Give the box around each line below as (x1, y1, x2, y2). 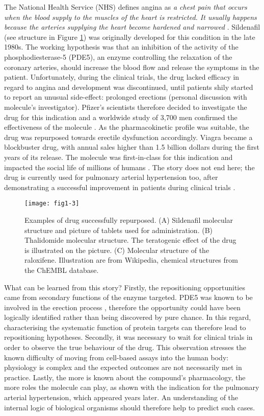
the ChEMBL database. (24, 264, 99, 275)
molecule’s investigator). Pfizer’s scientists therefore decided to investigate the (4, 101, 247, 112)
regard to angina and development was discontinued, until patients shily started (4, 81, 253, 92)
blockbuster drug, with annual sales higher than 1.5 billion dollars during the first (4, 142, 259, 152)
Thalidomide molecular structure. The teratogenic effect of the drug (24, 235, 236, 245)
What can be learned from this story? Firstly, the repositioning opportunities (4, 282, 245, 292)
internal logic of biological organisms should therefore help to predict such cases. (4, 402, 255, 412)
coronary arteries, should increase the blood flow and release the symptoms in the (4, 61, 259, 72)
